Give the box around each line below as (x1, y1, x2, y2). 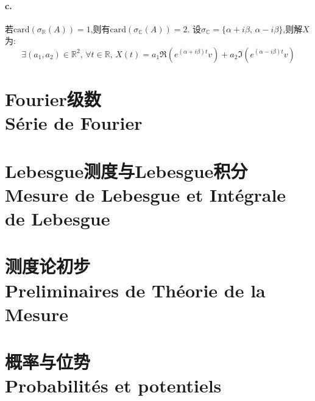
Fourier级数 (5, 87, 101, 112)
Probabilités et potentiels (5, 373, 222, 398)
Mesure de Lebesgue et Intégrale (5, 182, 286, 207)
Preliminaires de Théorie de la (5, 277, 266, 302)
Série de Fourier (5, 110, 143, 135)
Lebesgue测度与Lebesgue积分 (5, 158, 248, 183)
